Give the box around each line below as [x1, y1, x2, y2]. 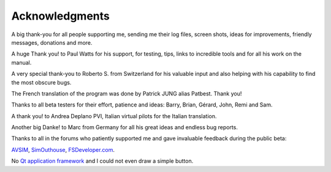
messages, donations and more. [11, 39, 93, 46]
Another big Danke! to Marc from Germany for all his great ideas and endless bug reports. [11, 124, 238, 131]
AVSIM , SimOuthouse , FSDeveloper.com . [11, 146, 115, 153]
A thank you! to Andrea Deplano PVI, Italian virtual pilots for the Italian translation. [11, 112, 217, 119]
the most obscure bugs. [11, 78, 72, 86]
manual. [11, 59, 32, 66]
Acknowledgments [11, 9, 110, 23]
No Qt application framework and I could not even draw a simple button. [11, 157, 194, 165]
